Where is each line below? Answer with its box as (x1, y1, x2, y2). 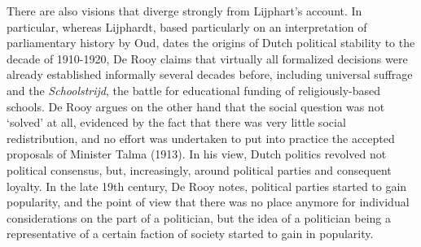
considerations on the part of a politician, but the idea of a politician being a (7, 209, 392, 226)
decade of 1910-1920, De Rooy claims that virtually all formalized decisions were (7, 50, 408, 67)
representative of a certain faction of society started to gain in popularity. (7, 225, 374, 242)
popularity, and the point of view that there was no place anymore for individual (7, 193, 410, 210)
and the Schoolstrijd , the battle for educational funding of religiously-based (7, 81, 381, 98)
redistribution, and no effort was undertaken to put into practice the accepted (7, 129, 395, 146)
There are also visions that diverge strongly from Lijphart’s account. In (7, 2, 362, 19)
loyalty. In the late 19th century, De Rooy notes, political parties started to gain (7, 177, 407, 194)
